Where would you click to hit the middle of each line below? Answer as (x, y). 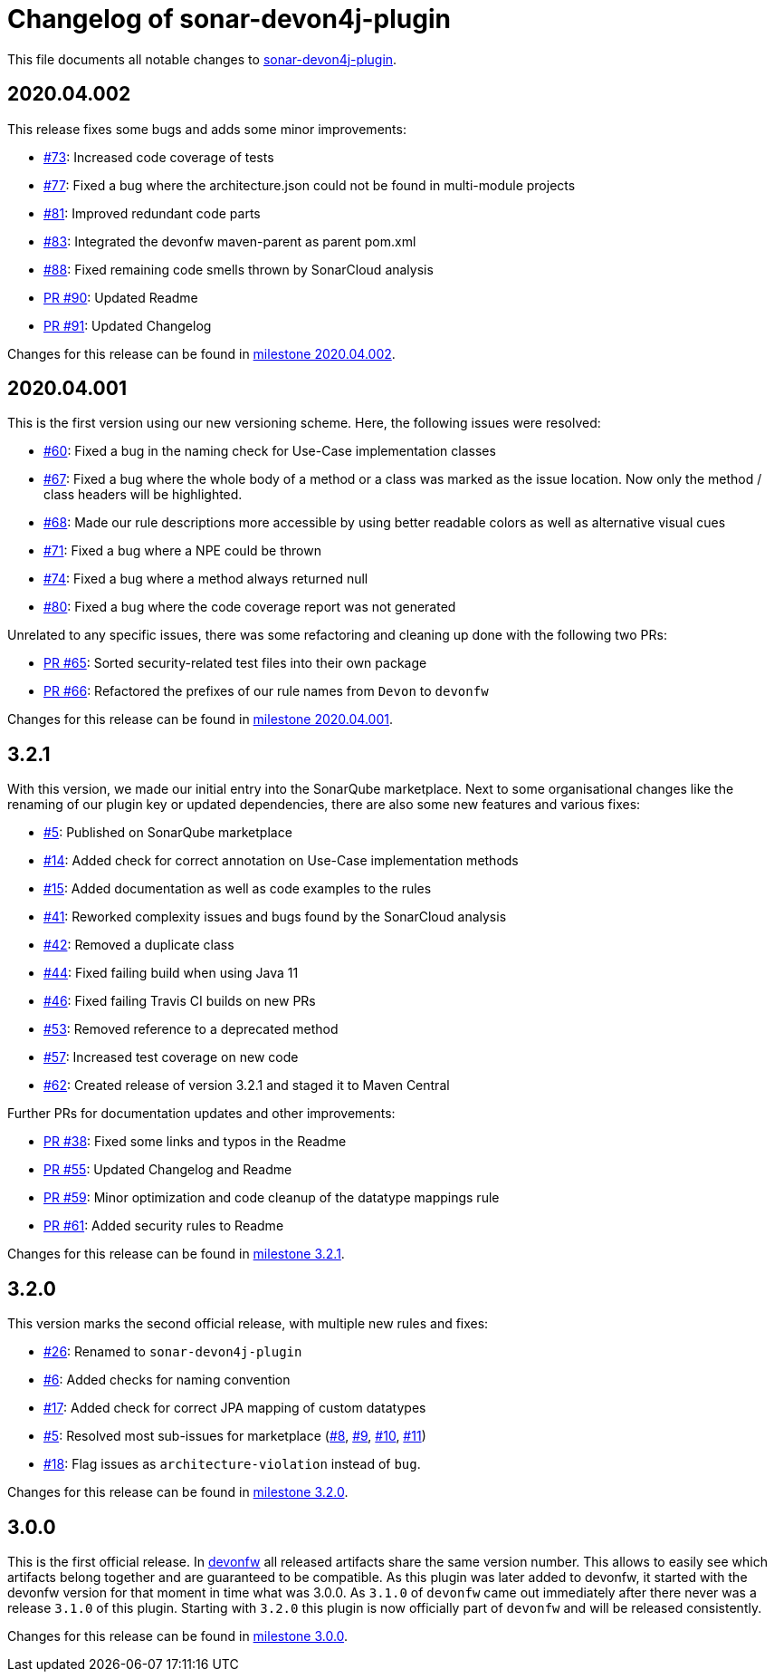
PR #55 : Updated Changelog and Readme (168, 1170)
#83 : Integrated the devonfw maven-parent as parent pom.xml (230, 241)
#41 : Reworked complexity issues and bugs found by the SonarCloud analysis (275, 917)
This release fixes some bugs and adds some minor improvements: (207, 129)
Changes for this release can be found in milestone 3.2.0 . (178, 1492)
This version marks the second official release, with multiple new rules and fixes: (248, 1324)
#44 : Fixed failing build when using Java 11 (171, 973)
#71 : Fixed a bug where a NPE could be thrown (182, 551)
